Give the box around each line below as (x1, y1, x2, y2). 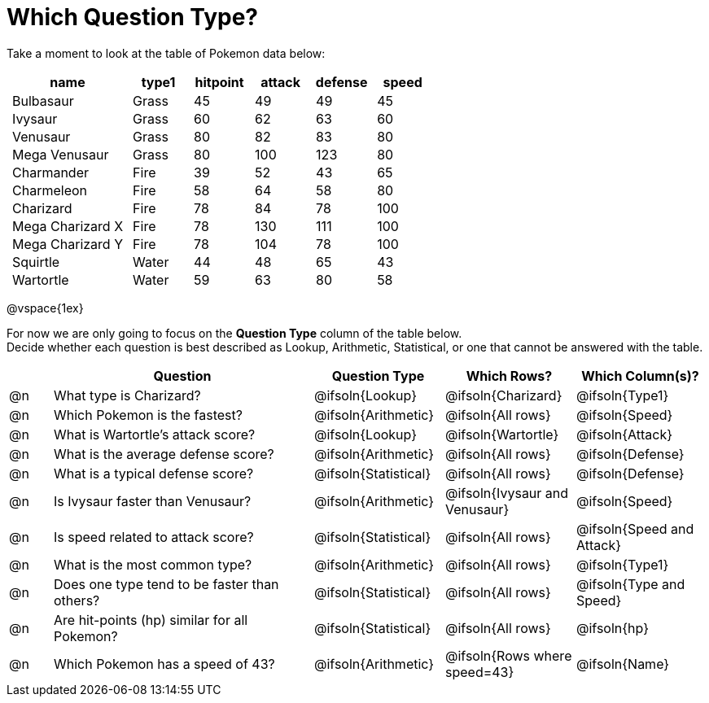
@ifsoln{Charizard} (445, 386, 562, 404)
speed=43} (445, 663, 514, 680)
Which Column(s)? (581, 367, 699, 384)
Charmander (12, 164, 90, 181)
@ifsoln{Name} (576, 655, 670, 672)
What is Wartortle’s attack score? (54, 426, 256, 443)
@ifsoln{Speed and (576, 520, 694, 537)
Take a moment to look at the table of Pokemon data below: (7, 46, 326, 60)
